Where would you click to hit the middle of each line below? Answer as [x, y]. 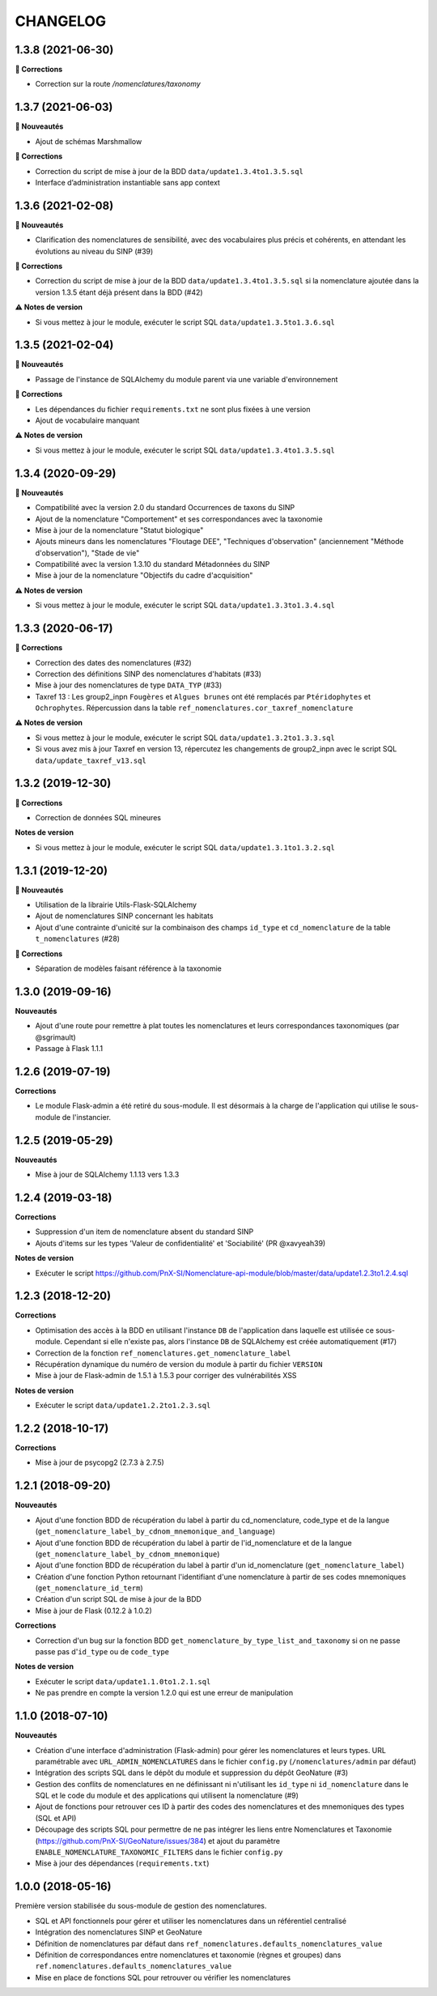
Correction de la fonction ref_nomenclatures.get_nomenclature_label [163, 1353]
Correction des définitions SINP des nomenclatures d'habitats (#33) [148, 674]
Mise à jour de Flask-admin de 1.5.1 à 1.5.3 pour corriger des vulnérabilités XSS [166, 1376]
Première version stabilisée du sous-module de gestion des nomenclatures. [141, 1906]
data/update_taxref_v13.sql [91, 760]
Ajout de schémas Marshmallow [89, 141]
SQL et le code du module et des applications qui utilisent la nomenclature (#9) [167, 1796]
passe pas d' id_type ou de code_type [102, 1652]
